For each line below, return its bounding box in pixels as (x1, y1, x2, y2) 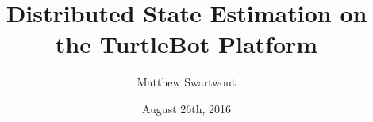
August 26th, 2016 (141, 100, 232, 116)
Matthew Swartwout (137, 74, 236, 90)
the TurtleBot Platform (55, 28, 318, 60)
